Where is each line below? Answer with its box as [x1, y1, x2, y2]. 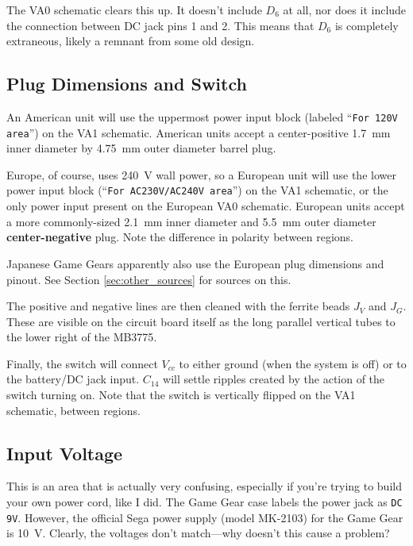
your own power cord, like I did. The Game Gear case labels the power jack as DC [6, 494, 403, 510]
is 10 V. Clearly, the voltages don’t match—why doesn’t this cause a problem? [6, 525, 390, 541]
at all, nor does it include [283, 2, 407, 17]
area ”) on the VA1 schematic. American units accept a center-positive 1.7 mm [6, 124, 391, 140]
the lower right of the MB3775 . [6, 329, 157, 345]
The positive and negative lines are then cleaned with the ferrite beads [6, 298, 350, 314]
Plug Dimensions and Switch [6, 71, 247, 96]
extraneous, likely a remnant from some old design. [6, 33, 255, 49]
